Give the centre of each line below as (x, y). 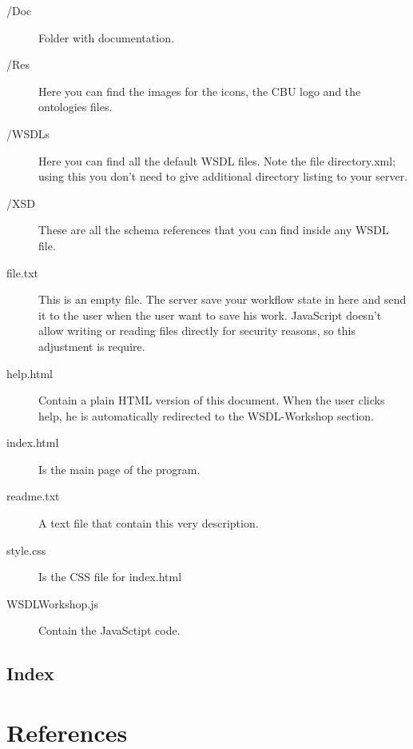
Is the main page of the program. (119, 469)
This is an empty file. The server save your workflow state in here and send (222, 299)
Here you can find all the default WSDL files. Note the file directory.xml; (217, 160)
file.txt (23, 272)
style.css (26, 550)
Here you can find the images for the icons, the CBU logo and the (200, 91)
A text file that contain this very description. (149, 523)
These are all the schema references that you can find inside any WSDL (214, 230)
